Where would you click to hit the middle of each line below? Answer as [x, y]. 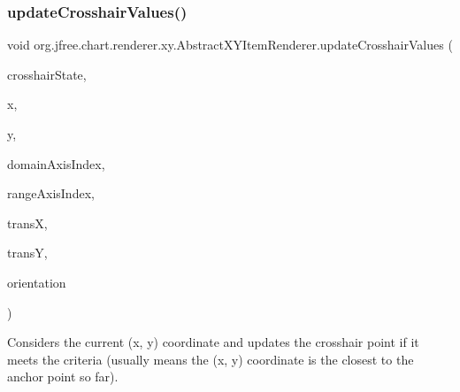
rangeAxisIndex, [51, 193]
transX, [27, 223]
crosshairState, [47, 74]
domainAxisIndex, [56, 163]
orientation [37, 282]
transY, [27, 253]
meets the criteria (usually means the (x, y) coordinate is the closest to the [211, 359]
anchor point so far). [63, 377]
